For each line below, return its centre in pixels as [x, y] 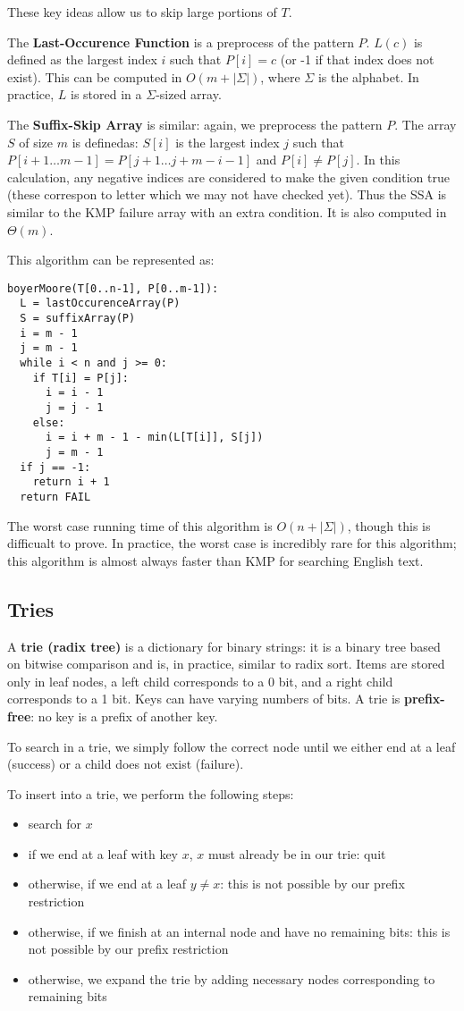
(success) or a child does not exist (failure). [126, 764]
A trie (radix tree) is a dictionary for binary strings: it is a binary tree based [224, 646]
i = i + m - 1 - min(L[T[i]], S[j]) [154, 438]
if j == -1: [55, 467]
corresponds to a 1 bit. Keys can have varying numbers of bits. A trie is [204, 699]
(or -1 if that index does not [357, 59]
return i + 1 [71, 482]
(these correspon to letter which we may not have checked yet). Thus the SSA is [227, 194]
